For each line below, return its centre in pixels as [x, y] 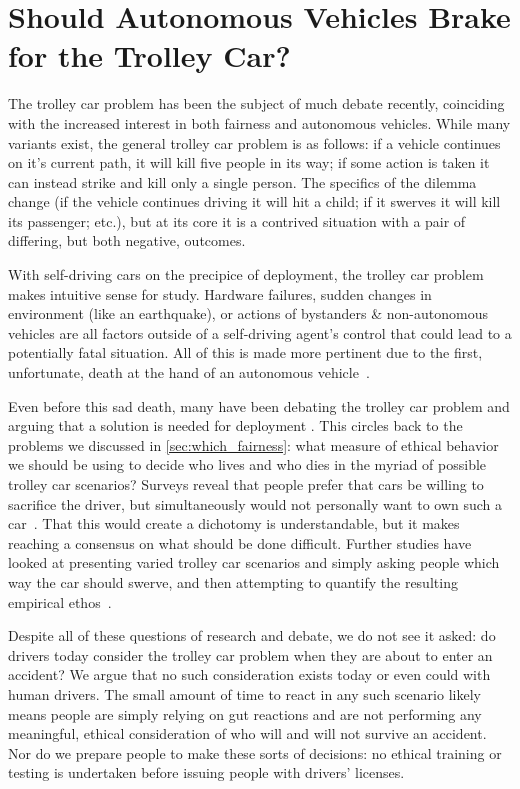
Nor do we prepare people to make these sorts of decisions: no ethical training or [255, 752]
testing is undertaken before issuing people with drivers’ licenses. [206, 772]
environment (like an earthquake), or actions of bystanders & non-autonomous [248, 313]
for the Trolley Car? [149, 55]
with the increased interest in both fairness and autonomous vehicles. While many [259, 122]
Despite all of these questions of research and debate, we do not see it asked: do [252, 635]
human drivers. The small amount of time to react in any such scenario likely [244, 693]
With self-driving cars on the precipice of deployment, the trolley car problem [246, 274]
